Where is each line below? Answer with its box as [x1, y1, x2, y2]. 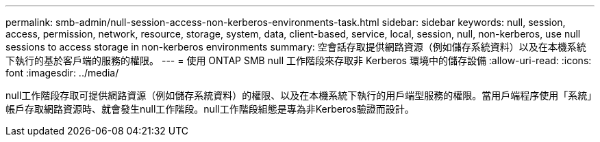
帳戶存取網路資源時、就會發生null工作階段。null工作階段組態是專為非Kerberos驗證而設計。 [5, 103, 414, 115]
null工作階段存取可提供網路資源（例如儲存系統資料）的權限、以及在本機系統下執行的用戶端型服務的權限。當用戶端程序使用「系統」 [5, 89, 592, 101]
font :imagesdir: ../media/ [5, 67, 119, 79]
